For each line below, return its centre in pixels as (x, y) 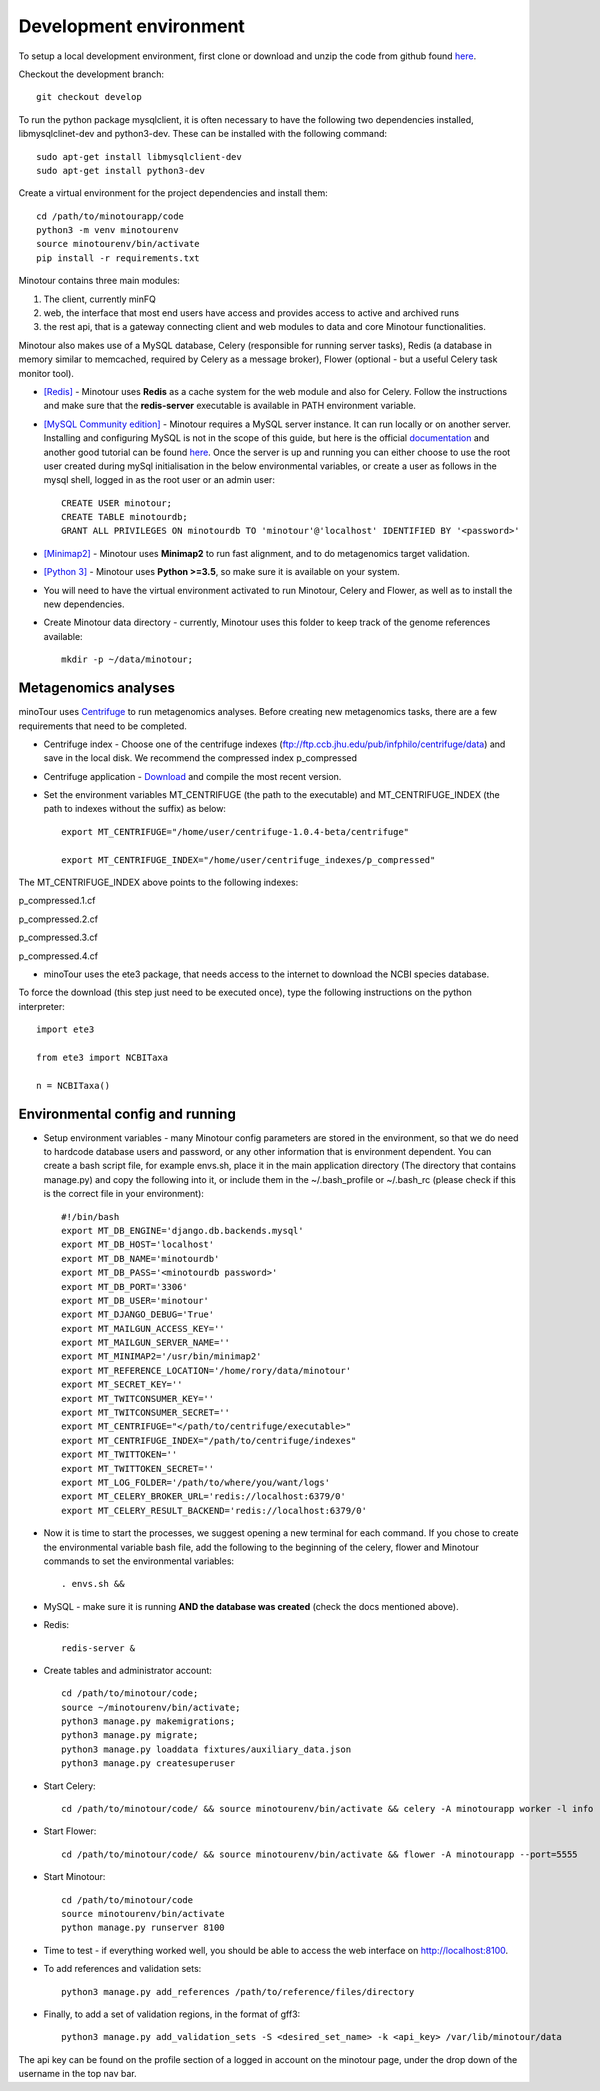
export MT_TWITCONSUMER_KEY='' (138, 1398)
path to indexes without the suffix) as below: (135, 809)
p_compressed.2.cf (58, 919)
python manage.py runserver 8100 (143, 1928)
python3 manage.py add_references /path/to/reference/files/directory (238, 1991)
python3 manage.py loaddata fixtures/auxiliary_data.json (206, 1749)
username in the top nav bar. (77, 2074)
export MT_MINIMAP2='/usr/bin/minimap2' (161, 1356)
